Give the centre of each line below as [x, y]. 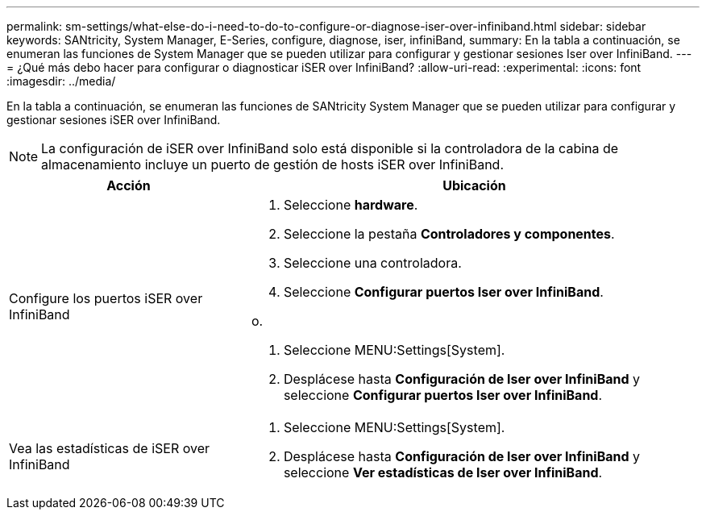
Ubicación [474, 185]
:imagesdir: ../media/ [61, 81]
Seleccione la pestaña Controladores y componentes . [449, 234]
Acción [129, 185]
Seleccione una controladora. [372, 263]
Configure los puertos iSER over [106, 298]
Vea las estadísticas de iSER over [110, 448]
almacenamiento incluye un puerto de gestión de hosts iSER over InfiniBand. [272, 164]
